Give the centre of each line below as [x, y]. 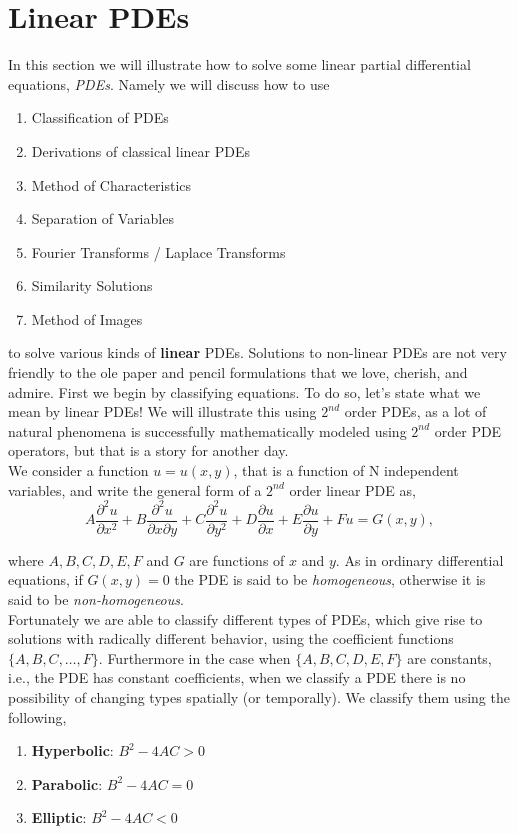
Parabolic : [67, 783]
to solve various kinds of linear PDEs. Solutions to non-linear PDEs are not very [257, 352]
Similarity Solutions [92, 285]
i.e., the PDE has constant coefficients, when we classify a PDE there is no [237, 677]
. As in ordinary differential [419, 559]
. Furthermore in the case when [194, 657]
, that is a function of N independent [346, 470]
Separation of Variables [102, 218]
